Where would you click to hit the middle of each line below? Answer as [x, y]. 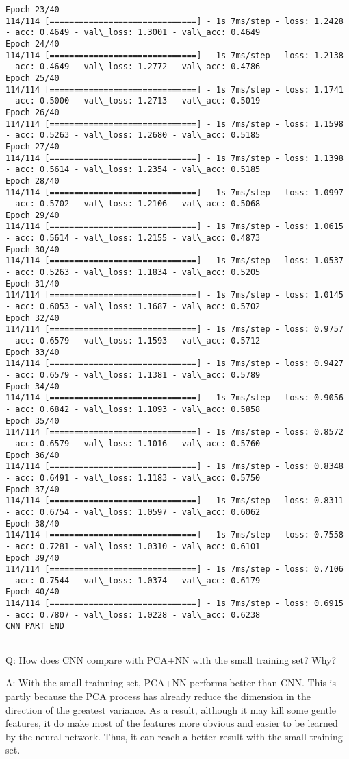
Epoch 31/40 [33, 284]
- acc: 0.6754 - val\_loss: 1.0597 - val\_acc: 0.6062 [133, 512]
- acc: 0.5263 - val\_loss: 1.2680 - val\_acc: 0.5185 [133, 135]
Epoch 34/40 [33, 386]
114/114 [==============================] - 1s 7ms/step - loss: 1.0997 [174, 192]
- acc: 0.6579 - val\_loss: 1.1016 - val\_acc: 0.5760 [133, 443]
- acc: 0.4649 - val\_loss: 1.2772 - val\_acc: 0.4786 [133, 67]
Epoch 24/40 [33, 44]
